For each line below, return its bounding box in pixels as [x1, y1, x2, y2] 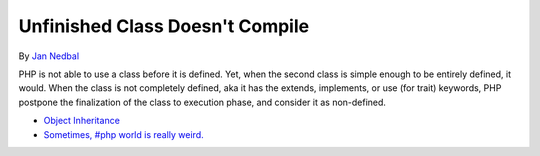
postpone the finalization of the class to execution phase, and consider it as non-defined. [18, 96, 387, 108]
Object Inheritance [43, 115, 120, 127]
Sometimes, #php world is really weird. [43, 128, 204, 140]
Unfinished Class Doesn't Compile [18, 15, 310, 37]
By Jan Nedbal [18, 50, 80, 62]
